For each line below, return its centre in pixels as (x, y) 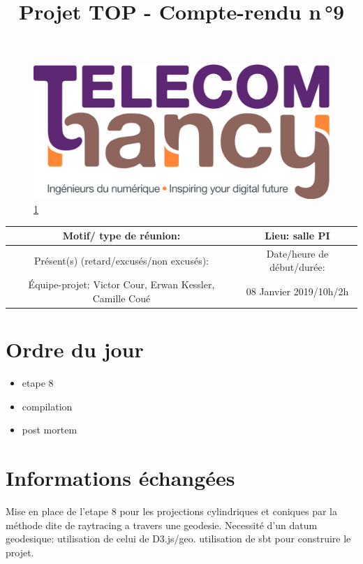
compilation (47, 406)
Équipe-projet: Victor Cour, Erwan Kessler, (121, 284)
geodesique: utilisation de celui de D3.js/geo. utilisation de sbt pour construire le (178, 539)
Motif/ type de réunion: (121, 236)
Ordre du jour (75, 349)
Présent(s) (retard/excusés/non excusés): (121, 260)
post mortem (50, 430)
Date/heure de (297, 253)
